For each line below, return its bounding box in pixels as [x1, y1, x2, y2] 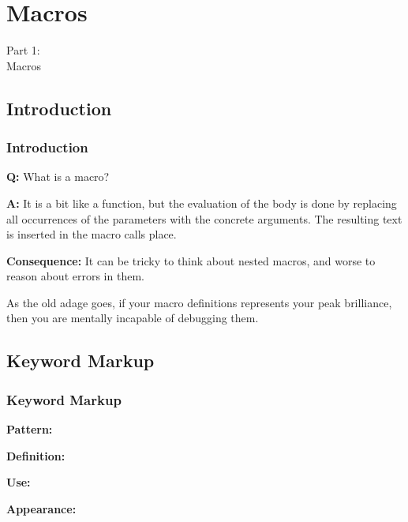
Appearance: [6, 500, 77, 516]
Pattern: [6, 421, 53, 438]
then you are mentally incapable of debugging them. [6, 310, 259, 326]
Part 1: [6, 42, 40, 58]
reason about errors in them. [6, 268, 144, 284]
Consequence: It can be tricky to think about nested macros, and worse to [6, 252, 376, 269]
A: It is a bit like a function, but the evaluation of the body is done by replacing [6, 194, 397, 211]
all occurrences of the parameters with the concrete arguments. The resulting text [6, 210, 402, 227]
